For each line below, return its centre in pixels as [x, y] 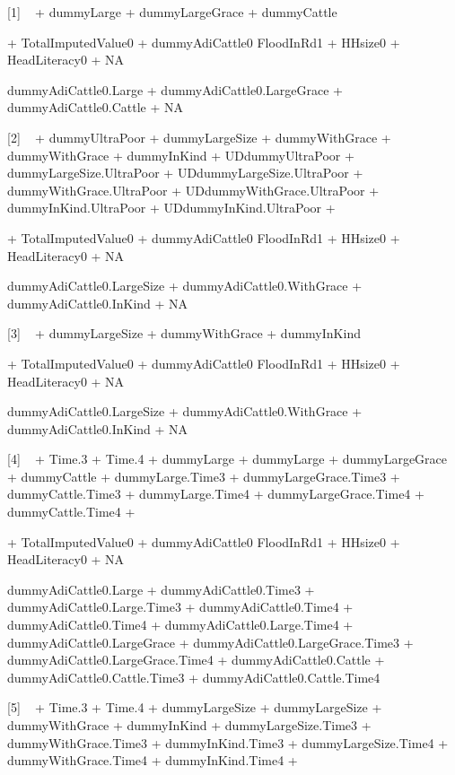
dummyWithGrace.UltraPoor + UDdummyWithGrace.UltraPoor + [193, 190]
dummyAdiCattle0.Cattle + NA [95, 107]
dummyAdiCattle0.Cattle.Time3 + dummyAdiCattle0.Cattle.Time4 [194, 677]
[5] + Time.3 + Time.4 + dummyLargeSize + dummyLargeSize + [195, 707]
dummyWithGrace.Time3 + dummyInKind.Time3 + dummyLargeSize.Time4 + [228, 742]
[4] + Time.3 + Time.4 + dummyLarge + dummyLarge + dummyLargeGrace [227, 459]
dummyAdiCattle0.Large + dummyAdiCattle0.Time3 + [161, 589]
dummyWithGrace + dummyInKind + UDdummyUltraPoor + [181, 155]
